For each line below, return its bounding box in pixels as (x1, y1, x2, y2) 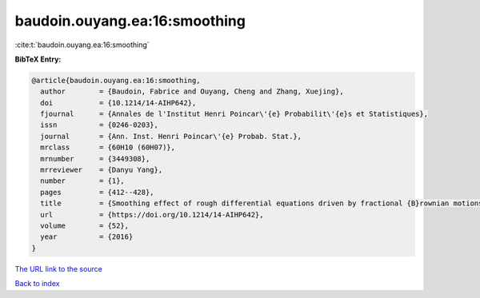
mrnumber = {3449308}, (40, 154, 150, 163)
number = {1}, (40, 177, 126, 185)
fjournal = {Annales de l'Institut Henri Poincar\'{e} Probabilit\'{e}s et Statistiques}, (40, 109, 428, 119)
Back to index (14, 279, 60, 288)
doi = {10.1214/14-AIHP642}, (40, 98, 197, 107)
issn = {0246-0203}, (40, 121, 159, 129)
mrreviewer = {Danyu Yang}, (40, 165, 163, 175)
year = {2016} (40, 232, 134, 241)
